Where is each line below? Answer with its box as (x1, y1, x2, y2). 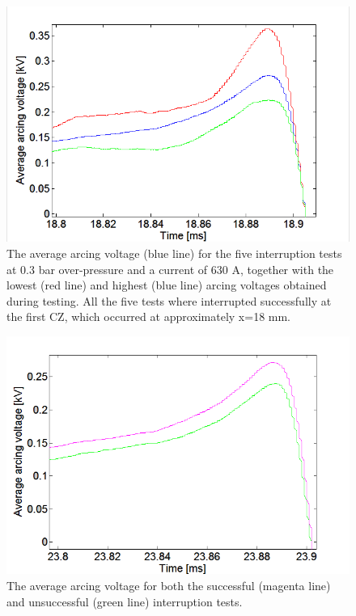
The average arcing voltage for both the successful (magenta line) (6, 576, 331, 593)
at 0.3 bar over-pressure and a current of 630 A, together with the (6, 260, 334, 277)
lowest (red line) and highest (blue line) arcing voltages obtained (6, 276, 327, 293)
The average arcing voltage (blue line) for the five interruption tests (6, 245, 342, 262)
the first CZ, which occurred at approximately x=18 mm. (6, 308, 291, 325)
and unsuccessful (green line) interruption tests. (6, 593, 243, 610)
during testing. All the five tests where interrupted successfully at (6, 292, 332, 309)
